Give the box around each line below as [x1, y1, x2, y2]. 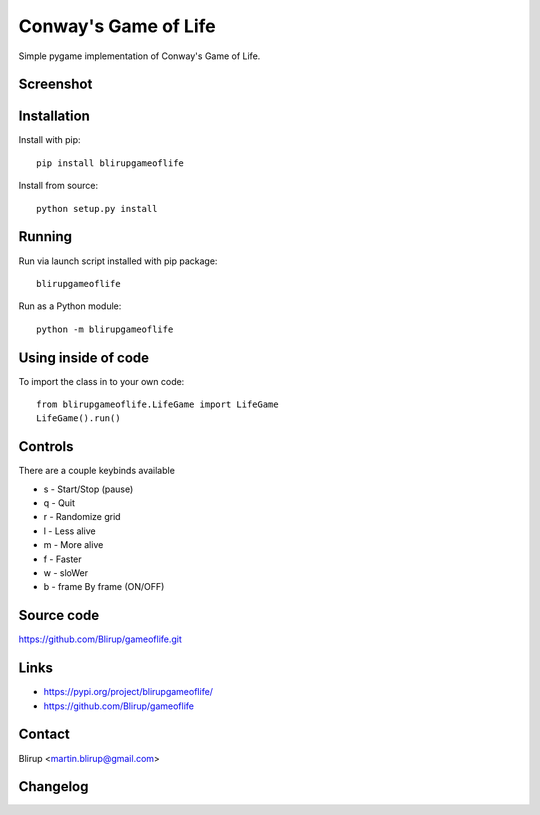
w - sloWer [43, 567, 89, 579]
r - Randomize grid [43, 511, 121, 523]
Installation [18, 108, 90, 125]
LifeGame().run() [36, 413, 121, 424]
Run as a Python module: [18, 300, 122, 312]
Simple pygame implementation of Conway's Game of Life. [18, 50, 261, 62]
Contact [18, 726, 70, 743]
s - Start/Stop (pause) [43, 483, 134, 495]
